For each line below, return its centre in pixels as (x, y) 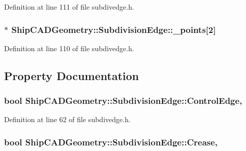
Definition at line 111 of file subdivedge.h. (69, 7)
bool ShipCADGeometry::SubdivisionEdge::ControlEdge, (123, 101)
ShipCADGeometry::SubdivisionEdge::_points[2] (114, 29)
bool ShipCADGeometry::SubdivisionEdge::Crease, (111, 142)
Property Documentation (72, 75)
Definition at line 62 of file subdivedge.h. (67, 119)
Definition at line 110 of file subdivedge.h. (69, 48)
